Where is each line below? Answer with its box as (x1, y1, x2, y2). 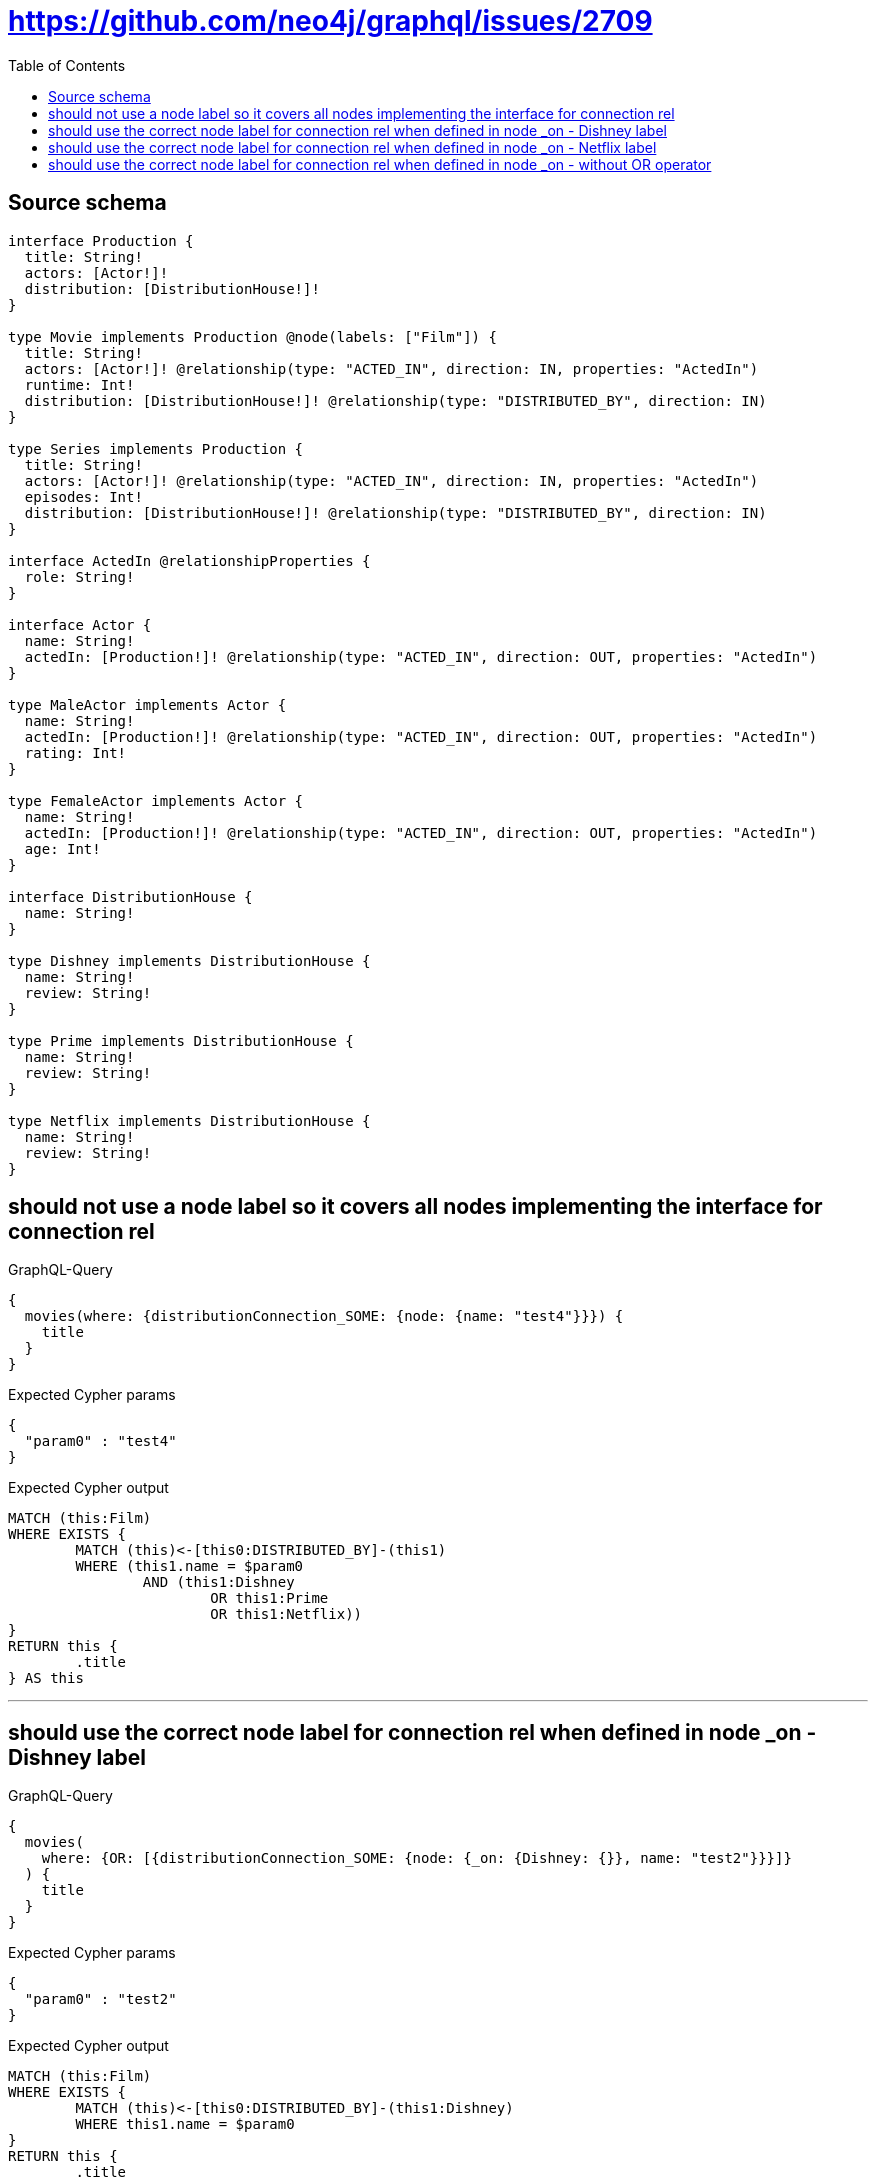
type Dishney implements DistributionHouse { (8, 952, 371, 969)
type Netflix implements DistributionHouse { (8, 1112, 371, 1129)
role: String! (24, 568, 135, 585)
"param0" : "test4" (24, 1433, 177, 1450)
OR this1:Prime (210, 1590, 329, 1607)
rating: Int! (24, 744, 127, 761)
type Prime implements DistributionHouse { (8, 1032, 354, 1049)
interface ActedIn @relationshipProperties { (8, 552, 371, 569)
